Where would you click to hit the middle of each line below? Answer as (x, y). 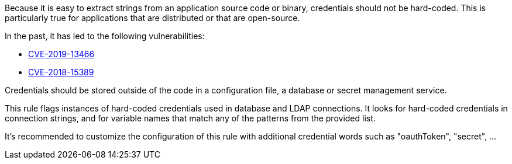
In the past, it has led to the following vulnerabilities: (105, 36)
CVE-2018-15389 (61, 72)
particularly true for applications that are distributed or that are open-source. (152, 18)
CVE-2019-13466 (61, 54)
